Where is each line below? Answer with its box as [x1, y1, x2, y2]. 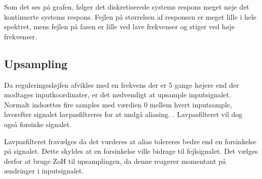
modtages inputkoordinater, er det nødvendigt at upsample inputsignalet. [4, 89, 231, 100]
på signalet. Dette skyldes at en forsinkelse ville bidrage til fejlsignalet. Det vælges [4, 146, 258, 156]
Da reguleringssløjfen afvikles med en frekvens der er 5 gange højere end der [4, 79, 239, 90]
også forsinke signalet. [4, 118, 72, 129]
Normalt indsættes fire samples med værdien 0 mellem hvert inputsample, [4, 99, 232, 109]
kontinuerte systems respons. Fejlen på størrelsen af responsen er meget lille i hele [4, 11, 256, 22]
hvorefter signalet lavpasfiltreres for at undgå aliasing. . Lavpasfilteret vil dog [4, 109, 242, 120]
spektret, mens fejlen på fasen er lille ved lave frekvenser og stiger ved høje [4, 21, 235, 32]
